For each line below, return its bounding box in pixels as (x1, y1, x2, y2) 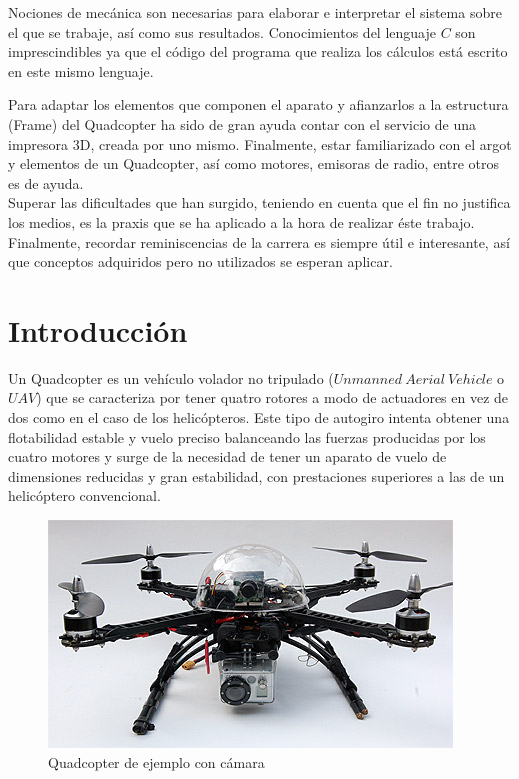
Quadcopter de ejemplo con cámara (48, 751, 265, 772)
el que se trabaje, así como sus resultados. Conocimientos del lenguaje (8, 21, 436, 42)
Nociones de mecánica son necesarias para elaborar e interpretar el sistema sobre (8, 2, 502, 22)
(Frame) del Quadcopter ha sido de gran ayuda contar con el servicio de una (8, 113, 476, 134)
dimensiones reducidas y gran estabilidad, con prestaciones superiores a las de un (8, 465, 505, 486)
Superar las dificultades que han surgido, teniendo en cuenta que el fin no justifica (8, 192, 511, 213)
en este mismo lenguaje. (8, 60, 154, 81)
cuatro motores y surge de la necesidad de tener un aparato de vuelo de (8, 446, 447, 467)
